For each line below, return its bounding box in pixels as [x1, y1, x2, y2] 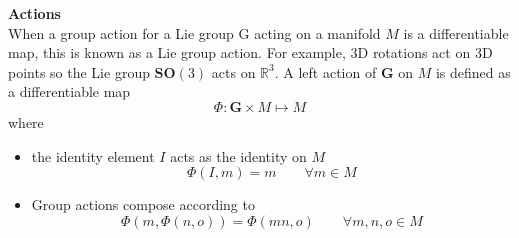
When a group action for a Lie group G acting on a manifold [8, 22, 381, 43]
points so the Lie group [8, 61, 150, 82]
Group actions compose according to [31, 194, 255, 215]
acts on [211, 61, 256, 82]
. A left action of [274, 61, 377, 82]
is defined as [435, 61, 511, 82]
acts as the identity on [170, 145, 307, 166]
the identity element [31, 145, 155, 166]
